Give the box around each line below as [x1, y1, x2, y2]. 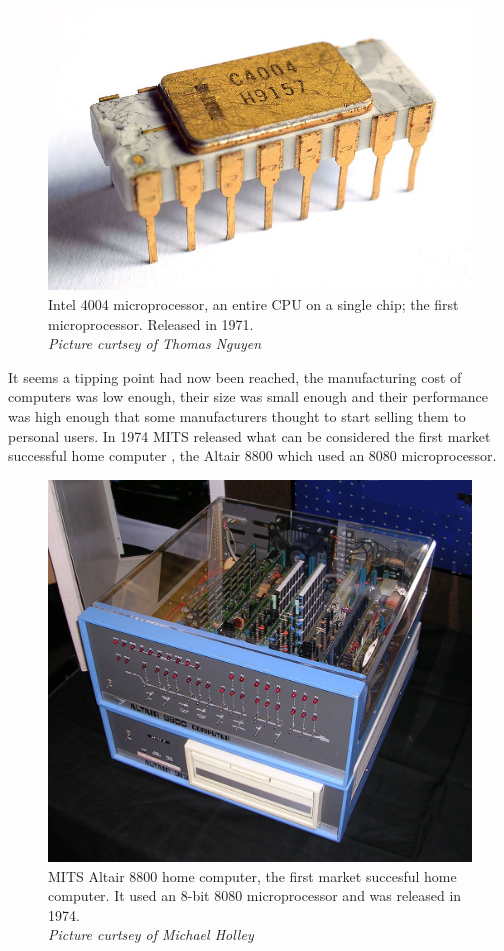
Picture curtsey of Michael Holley [48, 924, 254, 945]
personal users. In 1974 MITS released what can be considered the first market [8, 425, 491, 446]
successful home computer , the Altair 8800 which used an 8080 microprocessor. [8, 445, 497, 466]
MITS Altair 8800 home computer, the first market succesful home [48, 865, 457, 886]
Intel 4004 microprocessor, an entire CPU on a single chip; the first [48, 294, 459, 315]
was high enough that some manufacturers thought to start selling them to [8, 406, 466, 427]
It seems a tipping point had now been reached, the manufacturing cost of [8, 366, 462, 387]
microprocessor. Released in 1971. [48, 313, 254, 334]
